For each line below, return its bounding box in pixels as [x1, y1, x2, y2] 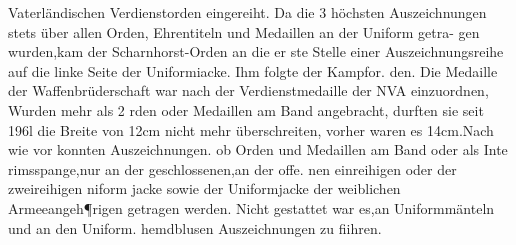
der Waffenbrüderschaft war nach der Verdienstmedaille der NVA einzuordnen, [8, 80, 489, 101]
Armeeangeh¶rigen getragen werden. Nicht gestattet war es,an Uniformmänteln [8, 197, 495, 218]
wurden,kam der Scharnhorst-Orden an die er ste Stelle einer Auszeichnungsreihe [8, 41, 504, 62]
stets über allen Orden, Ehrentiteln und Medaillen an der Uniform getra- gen [8, 21, 480, 42]
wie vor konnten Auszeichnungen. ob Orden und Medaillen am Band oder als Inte [8, 139, 508, 160]
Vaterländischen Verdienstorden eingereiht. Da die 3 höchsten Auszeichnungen [8, 2, 487, 22]
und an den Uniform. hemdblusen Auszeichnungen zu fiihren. [8, 217, 382, 238]
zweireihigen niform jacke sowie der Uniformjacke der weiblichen [8, 178, 401, 199]
